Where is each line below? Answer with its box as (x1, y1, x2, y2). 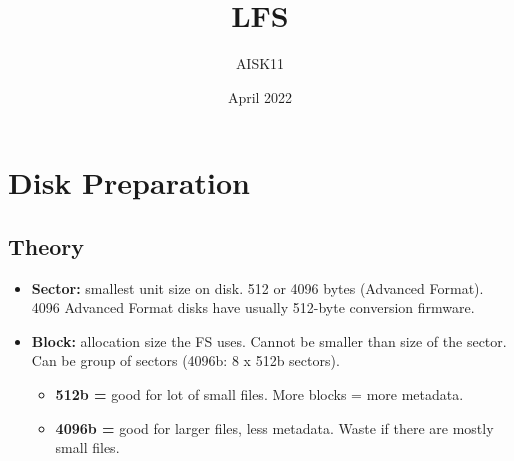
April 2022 (227, 86, 293, 107)
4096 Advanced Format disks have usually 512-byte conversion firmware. (31, 297, 475, 318)
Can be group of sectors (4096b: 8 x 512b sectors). (31, 350, 340, 371)
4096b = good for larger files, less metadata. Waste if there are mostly (55, 417, 494, 438)
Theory (8, 230, 85, 261)
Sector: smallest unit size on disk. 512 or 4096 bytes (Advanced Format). (31, 277, 484, 298)
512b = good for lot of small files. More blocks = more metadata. (55, 384, 464, 405)
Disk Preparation (8, 162, 251, 203)
